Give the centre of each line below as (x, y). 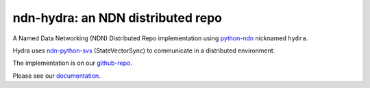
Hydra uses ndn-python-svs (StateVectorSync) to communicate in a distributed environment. (144, 50)
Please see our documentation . (57, 76)
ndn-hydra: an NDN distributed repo (118, 18)
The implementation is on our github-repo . (73, 63)
